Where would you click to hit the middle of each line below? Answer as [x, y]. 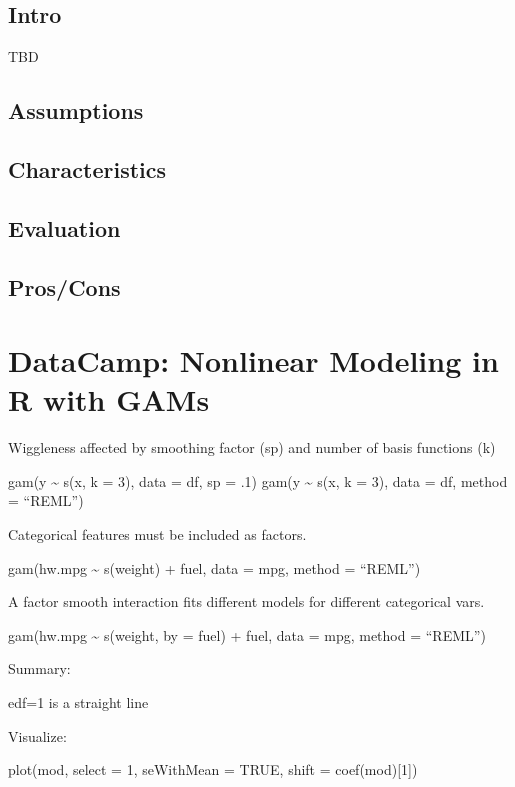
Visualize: [37, 735]
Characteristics [87, 168]
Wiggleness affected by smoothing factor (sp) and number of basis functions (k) [252, 447]
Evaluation [64, 227]
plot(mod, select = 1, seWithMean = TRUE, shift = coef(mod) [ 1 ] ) [213, 769]
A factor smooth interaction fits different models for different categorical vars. [246, 601]
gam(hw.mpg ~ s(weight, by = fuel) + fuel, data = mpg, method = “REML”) [247, 634]
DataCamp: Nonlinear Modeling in [253, 360]
